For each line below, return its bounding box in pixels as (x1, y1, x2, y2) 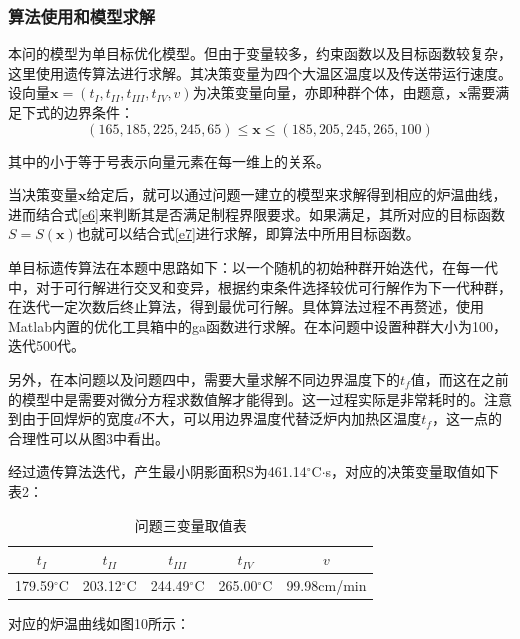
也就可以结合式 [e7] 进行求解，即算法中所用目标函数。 (76, 223, 420, 244)
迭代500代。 (8, 335, 85, 356)
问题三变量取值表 (134, 514, 247, 535)
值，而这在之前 (410, 368, 509, 389)
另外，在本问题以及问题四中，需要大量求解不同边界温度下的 (8, 368, 400, 389)
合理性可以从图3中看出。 (8, 427, 169, 448)
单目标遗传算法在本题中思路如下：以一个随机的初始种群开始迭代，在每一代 (8, 256, 498, 277)
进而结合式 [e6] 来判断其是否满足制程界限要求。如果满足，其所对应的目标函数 (8, 203, 505, 224)
